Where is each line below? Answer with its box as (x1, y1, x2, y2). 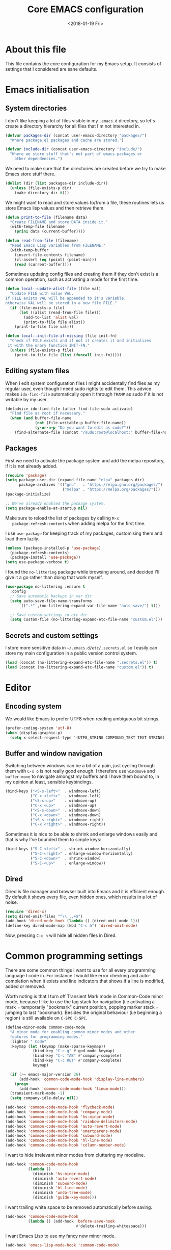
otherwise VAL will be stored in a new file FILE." (5, 301, 117, 306)
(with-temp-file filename (10, 224, 65, 229)
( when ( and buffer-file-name (10, 415, 72, 421)
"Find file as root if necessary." (10, 411, 85, 416)
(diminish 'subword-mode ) (32, 1181, 88, 1186)
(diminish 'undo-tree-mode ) (32, 1190, 93, 1195)
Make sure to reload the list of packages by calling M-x (5, 515, 119, 521)
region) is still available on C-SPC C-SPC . (5, 1015, 88, 1021)
